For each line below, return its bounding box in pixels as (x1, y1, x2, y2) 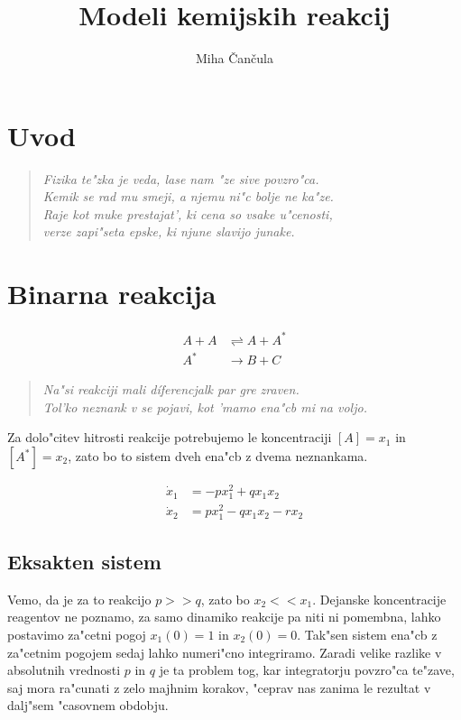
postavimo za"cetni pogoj (7, 624, 146, 643)
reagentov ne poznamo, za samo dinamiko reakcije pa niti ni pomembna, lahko (7, 607, 441, 626)
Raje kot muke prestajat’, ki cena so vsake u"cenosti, (42, 204, 333, 223)
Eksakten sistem (7, 547, 161, 575)
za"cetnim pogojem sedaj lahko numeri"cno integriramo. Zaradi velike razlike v (7, 642, 442, 661)
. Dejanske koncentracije (312, 589, 447, 608)
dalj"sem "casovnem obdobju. (7, 696, 169, 715)
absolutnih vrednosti (7, 660, 121, 679)
